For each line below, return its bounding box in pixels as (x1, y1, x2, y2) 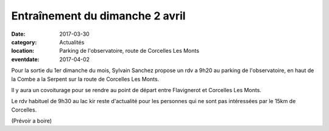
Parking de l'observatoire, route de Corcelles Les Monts (59, 47, 199, 55)
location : (11, 47, 35, 55)
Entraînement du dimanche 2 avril (11, 9, 186, 22)
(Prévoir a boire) (11, 117, 52, 124)
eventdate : (11, 55, 40, 63)
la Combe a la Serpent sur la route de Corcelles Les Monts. (11, 75, 160, 82)
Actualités (59, 38, 85, 45)
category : (11, 38, 37, 45)
